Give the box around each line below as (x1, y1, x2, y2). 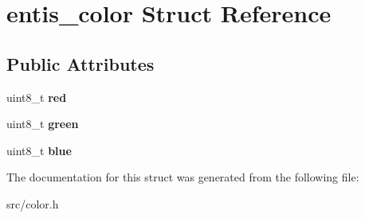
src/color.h (6, 195, 59, 212)
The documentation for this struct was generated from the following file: (6, 169, 359, 185)
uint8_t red (6, 88, 67, 105)
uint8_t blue (6, 142, 72, 158)
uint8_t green (6, 115, 79, 132)
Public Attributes (6, 51, 155, 76)
